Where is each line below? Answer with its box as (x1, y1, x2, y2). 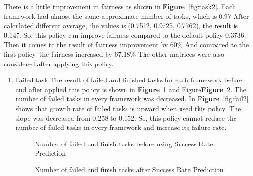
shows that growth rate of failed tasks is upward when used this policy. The (15, 103, 241, 113)
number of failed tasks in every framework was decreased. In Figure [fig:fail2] (15, 94, 249, 104)
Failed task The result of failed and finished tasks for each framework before (15, 75, 243, 85)
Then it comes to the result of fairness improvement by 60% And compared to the (4, 39, 249, 49)
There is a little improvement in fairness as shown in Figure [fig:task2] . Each (4, 1, 236, 11)
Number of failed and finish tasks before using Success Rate (35, 138, 213, 148)
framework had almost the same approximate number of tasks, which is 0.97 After (4, 11, 249, 21)
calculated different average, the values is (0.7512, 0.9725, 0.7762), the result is (4, 20, 238, 31)
